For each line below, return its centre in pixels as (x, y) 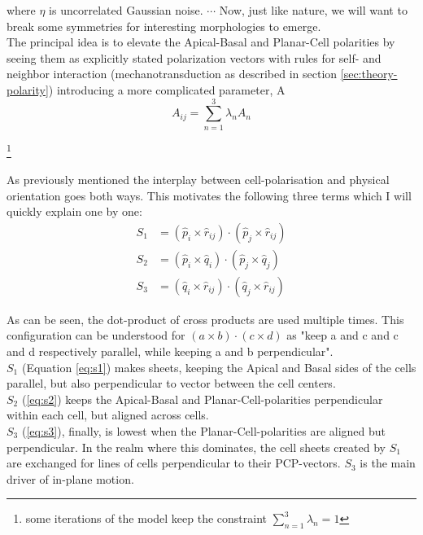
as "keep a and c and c (342, 335)
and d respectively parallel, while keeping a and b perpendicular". (170, 351)
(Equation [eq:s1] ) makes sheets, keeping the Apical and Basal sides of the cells (219, 367)
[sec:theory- (369, 74)
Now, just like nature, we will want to (313, 10)
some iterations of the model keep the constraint (146, 518)
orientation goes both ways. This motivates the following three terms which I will (209, 195)
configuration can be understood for (96, 335)
